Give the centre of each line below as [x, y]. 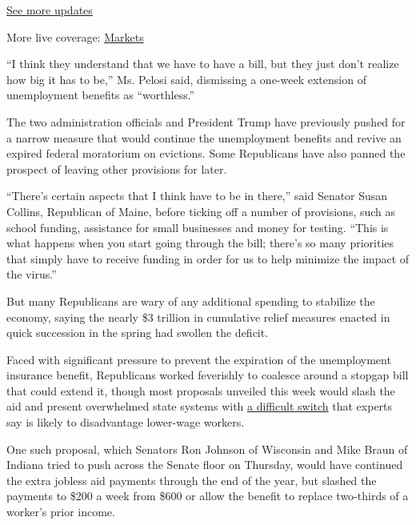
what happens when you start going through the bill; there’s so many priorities [200, 243]
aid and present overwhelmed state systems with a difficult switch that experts [200, 406]
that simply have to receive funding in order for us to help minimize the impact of [208, 258]
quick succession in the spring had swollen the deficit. [138, 333]
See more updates [50, 10]
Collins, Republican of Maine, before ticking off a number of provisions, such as [201, 211]
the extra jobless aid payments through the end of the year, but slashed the [192, 480]
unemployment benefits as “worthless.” [101, 95]
